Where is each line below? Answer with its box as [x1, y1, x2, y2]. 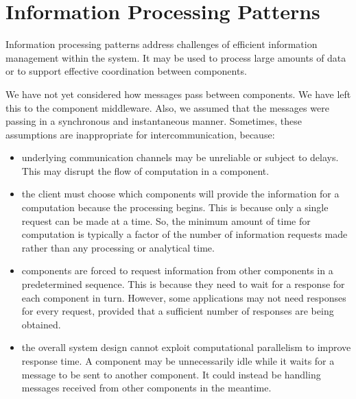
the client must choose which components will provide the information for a [21, 186, 340, 201]
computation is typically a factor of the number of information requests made [21, 227, 348, 241]
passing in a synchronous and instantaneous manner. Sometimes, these [5, 114, 302, 128]
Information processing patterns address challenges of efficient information [5, 37, 318, 51]
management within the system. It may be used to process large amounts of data [5, 50, 346, 64]
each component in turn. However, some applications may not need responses [21, 290, 346, 304]
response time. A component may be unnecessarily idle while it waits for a [21, 354, 335, 367]
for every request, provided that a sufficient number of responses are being [21, 304, 334, 318]
